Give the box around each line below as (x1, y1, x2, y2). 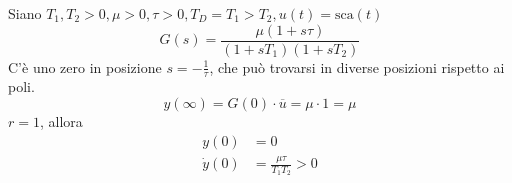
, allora (39, 111, 83, 132)
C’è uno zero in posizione (8, 56, 162, 77)
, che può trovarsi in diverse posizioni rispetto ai (209, 56, 505, 77)
